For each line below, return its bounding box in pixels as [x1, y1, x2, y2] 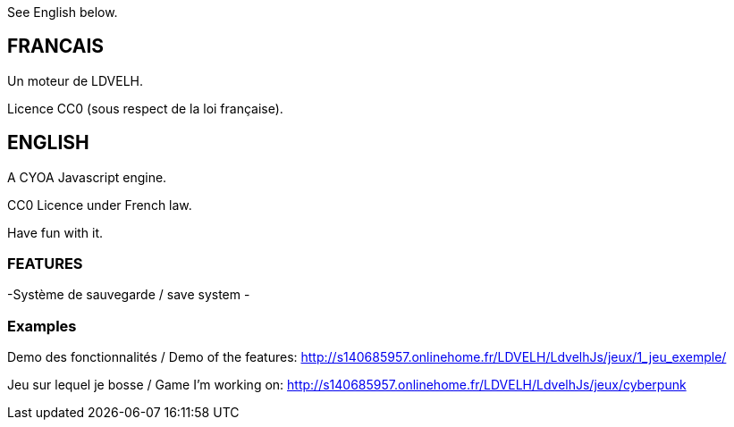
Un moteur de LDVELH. [7, 72, 144, 88]
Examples [7, 316, 77, 335]
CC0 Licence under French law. [7, 197, 192, 213]
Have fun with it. [7, 224, 104, 240]
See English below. [7, 4, 118, 20]
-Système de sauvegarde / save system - [7, 287, 250, 303]
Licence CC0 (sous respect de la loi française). [7, 100, 283, 116]
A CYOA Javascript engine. [7, 169, 167, 185]
